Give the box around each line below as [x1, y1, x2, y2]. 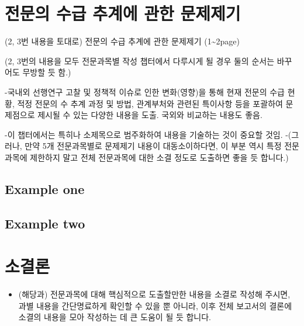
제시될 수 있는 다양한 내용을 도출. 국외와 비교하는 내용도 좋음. [37, 109, 262, 121]
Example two [5, 214, 85, 232]
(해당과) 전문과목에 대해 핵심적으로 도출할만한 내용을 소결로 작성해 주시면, [18, 288, 291, 300]
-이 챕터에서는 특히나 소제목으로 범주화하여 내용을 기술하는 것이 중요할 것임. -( [5, 128, 292, 140]
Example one [5, 179, 85, 197]
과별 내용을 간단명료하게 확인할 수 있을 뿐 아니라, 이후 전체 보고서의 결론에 [18, 299, 292, 311]
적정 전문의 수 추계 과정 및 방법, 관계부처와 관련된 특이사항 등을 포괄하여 [17, 97, 283, 109]
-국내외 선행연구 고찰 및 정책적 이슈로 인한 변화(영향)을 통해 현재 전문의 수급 [5, 85, 285, 98]
